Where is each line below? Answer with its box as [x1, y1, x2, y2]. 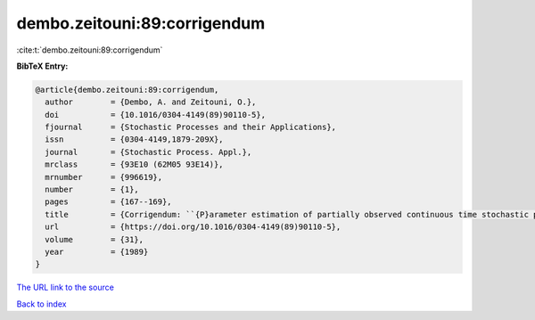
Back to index [16, 299, 67, 309]
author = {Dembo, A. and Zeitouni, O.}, [45, 97, 257, 107]
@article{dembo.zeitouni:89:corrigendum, [35, 85, 219, 94]
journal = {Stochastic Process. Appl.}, [45, 147, 252, 157]
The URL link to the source [16, 282, 115, 293]
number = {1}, [45, 185, 140, 195]
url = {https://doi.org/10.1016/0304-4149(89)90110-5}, [45, 222, 342, 232]
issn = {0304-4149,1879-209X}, [45, 135, 224, 144]
